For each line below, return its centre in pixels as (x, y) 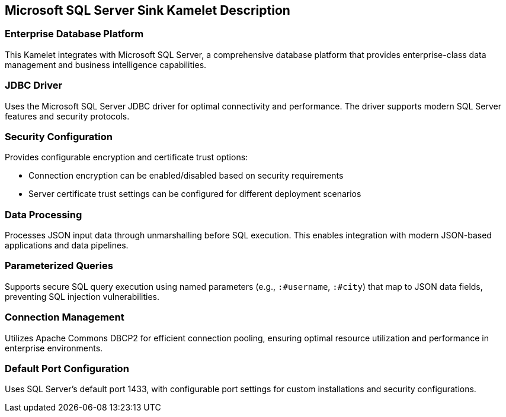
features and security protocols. (67, 116)
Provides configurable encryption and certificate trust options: (126, 157)
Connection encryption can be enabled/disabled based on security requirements (186, 176)
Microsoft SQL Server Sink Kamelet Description (148, 10)
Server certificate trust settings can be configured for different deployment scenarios (195, 194)
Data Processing (44, 214)
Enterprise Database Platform (74, 34)
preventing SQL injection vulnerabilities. (82, 296)
